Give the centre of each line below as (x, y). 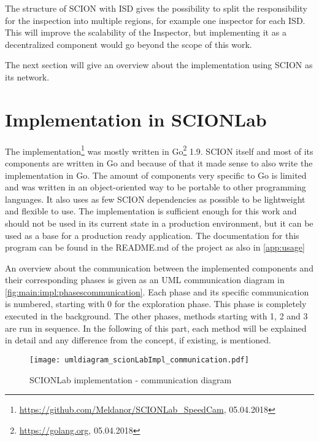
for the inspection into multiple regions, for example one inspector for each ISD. (155, 20)
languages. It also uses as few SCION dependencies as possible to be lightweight (155, 199)
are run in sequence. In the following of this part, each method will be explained (156, 328)
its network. (27, 76)
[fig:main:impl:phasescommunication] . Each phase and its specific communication (157, 291)
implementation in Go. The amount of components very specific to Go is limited (156, 175)
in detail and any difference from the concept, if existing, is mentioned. (138, 340)
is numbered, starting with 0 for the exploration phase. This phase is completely (156, 304)
